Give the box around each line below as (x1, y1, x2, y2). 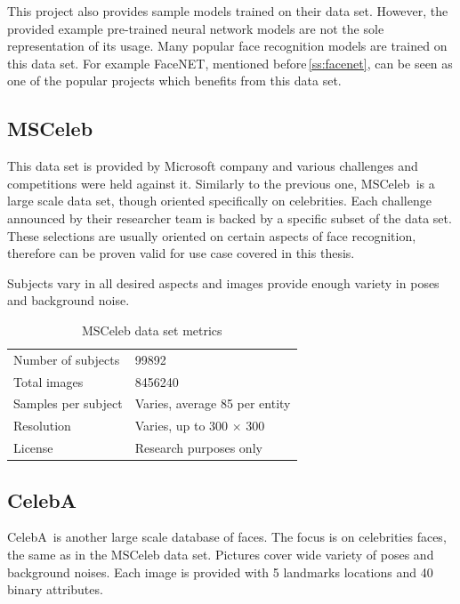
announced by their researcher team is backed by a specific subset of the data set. (7, 208, 452, 227)
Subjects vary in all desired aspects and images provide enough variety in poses (7, 273, 440, 292)
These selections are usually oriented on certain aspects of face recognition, (7, 226, 416, 245)
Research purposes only (134, 439, 262, 457)
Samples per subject (13, 394, 123, 413)
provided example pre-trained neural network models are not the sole (7, 19, 384, 37)
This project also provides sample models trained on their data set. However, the (7, 2, 448, 20)
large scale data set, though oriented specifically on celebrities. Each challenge (7, 191, 432, 210)
